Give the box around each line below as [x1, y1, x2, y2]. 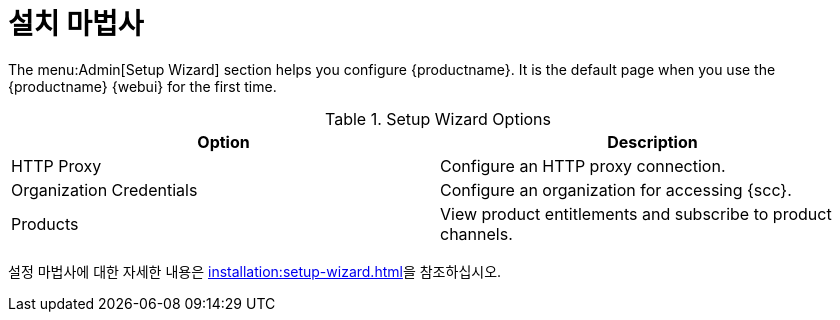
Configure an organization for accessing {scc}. [440, 179, 792, 200]
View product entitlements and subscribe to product [440, 203, 832, 224]
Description [607, 131, 698, 152]
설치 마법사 [8, 7, 144, 41]
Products [11, 213, 79, 234]
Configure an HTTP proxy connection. [440, 155, 726, 176]
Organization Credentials [11, 179, 198, 200]
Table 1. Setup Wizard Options [325, 108, 551, 129]
